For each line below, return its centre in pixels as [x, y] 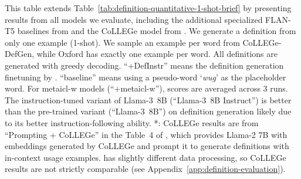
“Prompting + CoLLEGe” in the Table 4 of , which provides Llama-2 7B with [146, 134]
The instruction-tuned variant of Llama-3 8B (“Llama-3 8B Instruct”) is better [148, 99]
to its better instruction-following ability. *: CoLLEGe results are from [132, 122]
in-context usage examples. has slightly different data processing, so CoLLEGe [146, 157]
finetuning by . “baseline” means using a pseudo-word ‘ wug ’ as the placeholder [146, 77]
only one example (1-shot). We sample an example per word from [122, 42]
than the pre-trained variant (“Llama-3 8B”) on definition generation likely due [148, 111]
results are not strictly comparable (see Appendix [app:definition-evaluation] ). [145, 169]
